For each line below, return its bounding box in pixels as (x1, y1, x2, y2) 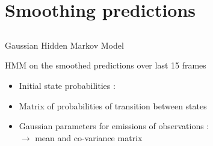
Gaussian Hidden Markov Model (5, 38, 124, 51)
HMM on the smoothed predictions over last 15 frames (5, 59, 206, 71)
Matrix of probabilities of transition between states (19, 99, 207, 112)
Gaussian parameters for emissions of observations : (19, 120, 209, 132)
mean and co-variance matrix (35, 131, 143, 144)
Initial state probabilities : (19, 79, 116, 91)
